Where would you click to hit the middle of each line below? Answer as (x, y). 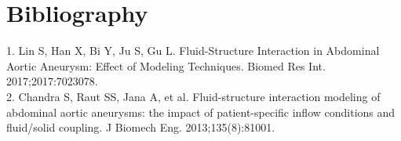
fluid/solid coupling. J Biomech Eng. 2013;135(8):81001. (141, 127)
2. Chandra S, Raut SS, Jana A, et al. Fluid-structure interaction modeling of (193, 96)
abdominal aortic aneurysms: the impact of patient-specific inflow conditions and (201, 112)
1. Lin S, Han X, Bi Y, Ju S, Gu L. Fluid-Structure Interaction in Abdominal (193, 51)
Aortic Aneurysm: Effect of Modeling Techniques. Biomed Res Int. (166, 65)
